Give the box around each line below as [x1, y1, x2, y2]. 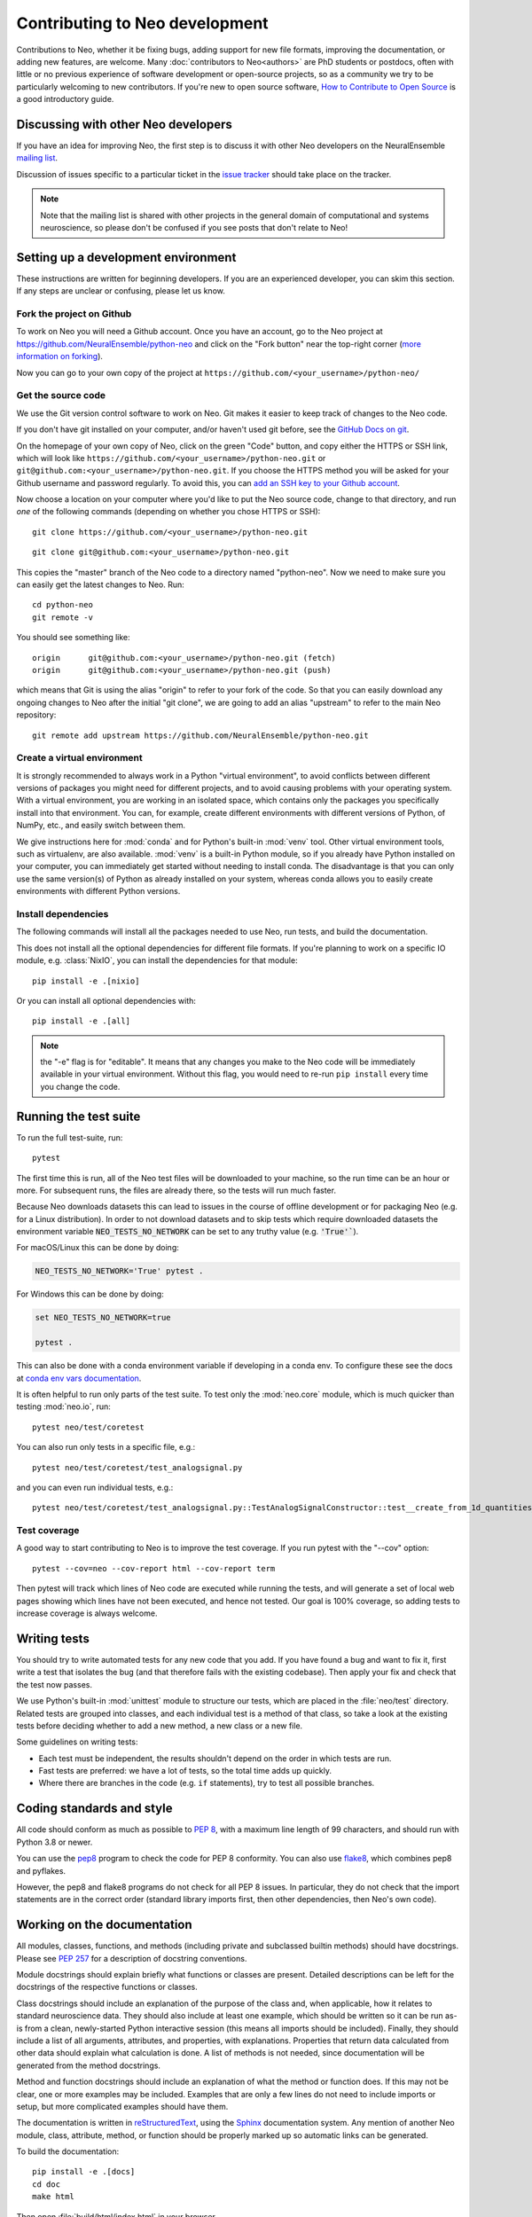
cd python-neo [32, 599, 93, 610]
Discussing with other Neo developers [16, 116, 232, 132]
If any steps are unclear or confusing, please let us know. [16, 286, 225, 296]
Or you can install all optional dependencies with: [16, 995, 197, 1006]
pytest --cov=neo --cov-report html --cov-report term [32, 1563, 276, 1573]
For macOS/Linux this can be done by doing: [16, 1242, 179, 1253]
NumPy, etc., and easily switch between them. [16, 820, 186, 831]
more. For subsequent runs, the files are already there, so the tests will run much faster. [16, 1185, 337, 1195]
